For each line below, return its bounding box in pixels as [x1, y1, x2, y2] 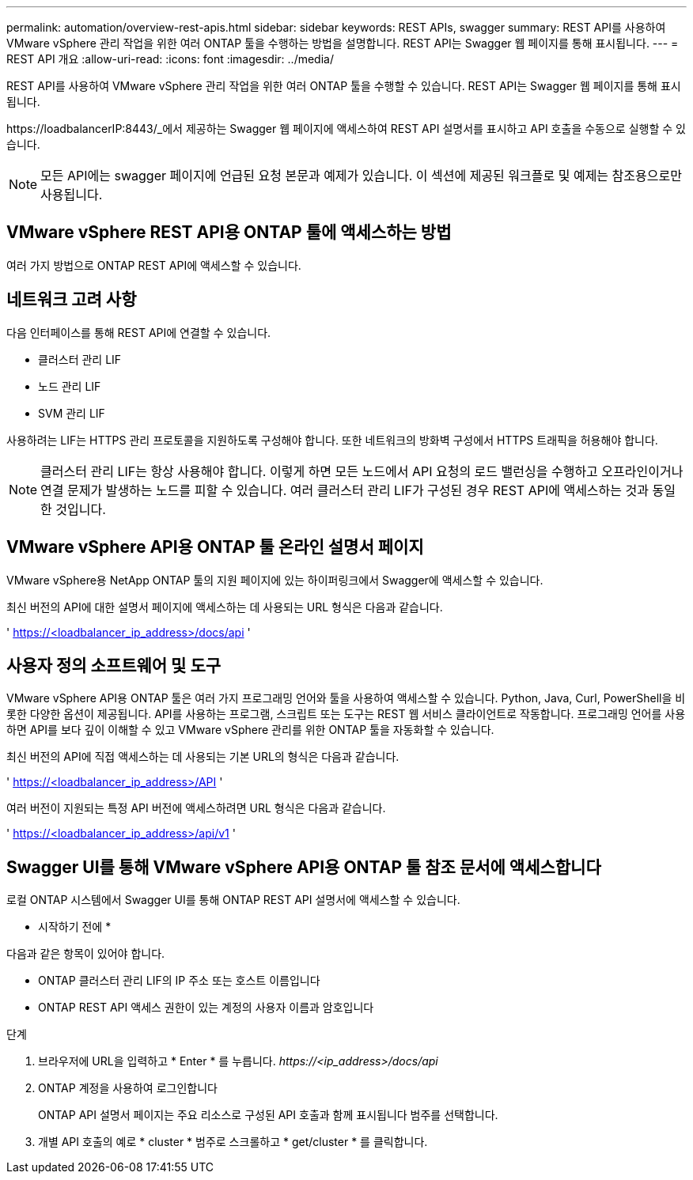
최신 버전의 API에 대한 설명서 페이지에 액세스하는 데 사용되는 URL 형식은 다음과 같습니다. [6, 599, 443, 614]
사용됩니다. [40, 187, 103, 202]
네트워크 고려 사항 [6, 289, 137, 310]
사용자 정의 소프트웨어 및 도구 [6, 655, 222, 675]
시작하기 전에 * [38, 920, 112, 934]
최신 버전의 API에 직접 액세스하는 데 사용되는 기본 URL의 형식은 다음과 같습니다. [6, 750, 400, 764]
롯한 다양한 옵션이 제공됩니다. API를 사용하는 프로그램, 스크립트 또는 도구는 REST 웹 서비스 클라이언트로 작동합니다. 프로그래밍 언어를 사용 [6, 707, 686, 721]
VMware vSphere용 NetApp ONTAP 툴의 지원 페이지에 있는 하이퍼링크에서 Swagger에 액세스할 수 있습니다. [6, 573, 543, 587]
